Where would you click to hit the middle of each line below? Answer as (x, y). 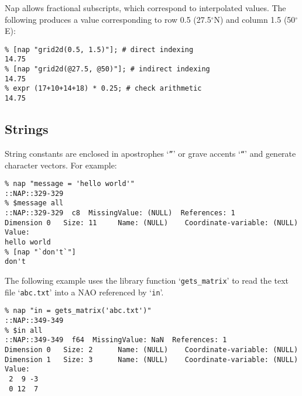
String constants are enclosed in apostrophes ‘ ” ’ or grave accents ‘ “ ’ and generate (150, 153)
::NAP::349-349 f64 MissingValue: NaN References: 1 (116, 340)
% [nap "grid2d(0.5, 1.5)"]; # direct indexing (99, 49)
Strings (27, 129)
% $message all (34, 203)
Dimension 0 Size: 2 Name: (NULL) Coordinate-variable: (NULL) (152, 350)
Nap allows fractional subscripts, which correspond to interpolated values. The (145, 8)
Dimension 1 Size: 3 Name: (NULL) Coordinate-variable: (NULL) (152, 359)
